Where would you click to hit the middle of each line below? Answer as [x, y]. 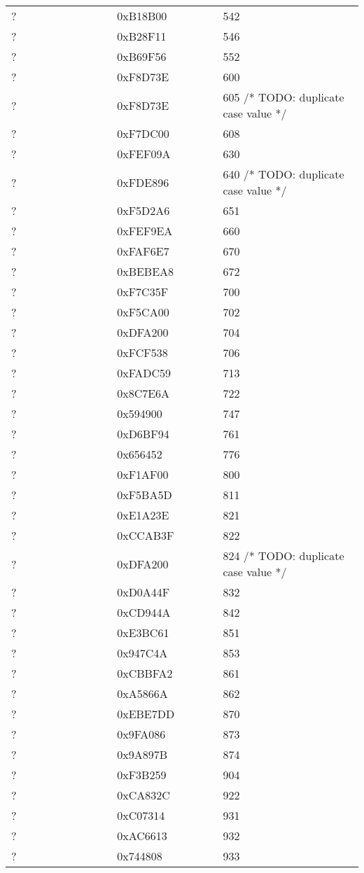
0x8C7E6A [143, 393]
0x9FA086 [141, 734]
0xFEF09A [144, 154]
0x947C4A [142, 653]
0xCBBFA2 [145, 673]
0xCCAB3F [146, 535]
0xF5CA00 [143, 312]
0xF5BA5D [145, 495]
